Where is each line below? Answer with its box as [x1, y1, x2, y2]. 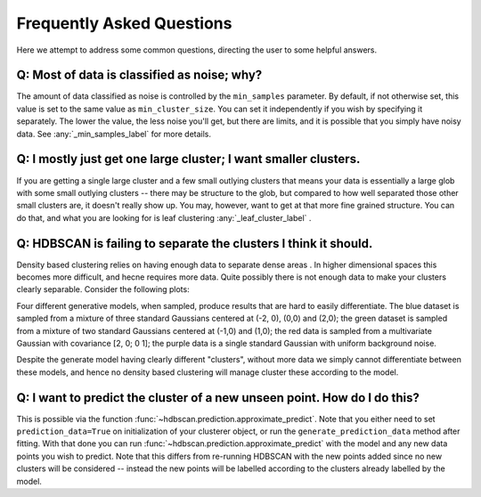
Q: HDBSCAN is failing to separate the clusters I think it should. [16, 236, 373, 251]
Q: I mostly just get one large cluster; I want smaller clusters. [16, 151, 361, 167]
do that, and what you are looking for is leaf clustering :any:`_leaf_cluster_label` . [16, 212, 312, 223]
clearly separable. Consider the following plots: [16, 284, 191, 295]
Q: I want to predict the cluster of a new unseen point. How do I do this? [16, 390, 420, 405]
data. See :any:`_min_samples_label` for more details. [16, 128, 212, 139]
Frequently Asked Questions [16, 13, 232, 33]
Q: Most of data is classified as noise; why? [16, 68, 263, 83]
